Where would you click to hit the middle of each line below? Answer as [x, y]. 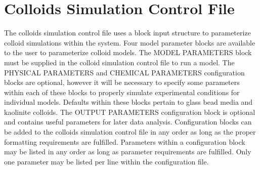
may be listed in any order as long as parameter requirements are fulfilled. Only [128, 152]
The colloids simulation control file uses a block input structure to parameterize [127, 33]
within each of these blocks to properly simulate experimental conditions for [122, 92]
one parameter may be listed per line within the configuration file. [106, 161]
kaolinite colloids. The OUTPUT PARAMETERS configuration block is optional [130, 112]
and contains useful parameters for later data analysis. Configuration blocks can [128, 122]
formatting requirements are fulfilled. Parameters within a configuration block [125, 141]
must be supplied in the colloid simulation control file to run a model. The [119, 62]
